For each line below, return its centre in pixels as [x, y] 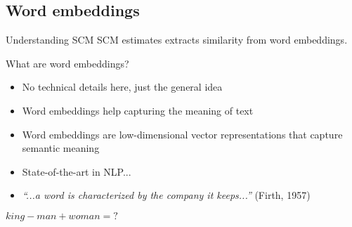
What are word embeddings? [67, 63]
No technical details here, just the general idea [122, 87]
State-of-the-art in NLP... [77, 171]
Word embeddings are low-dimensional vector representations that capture [182, 134]
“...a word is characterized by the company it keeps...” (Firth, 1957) [166, 195]
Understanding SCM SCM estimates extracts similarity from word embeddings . [177, 40]
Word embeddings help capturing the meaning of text [138, 110]
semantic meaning [61, 148]
